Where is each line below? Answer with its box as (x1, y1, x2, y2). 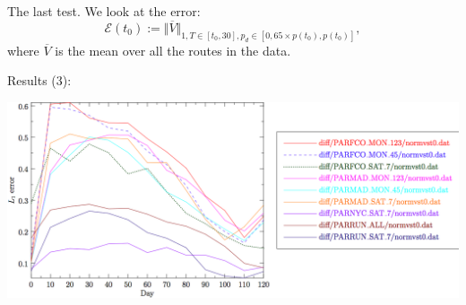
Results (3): (7, 71, 72, 90)
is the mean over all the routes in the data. (55, 40, 291, 59)
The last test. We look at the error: (7, 2, 201, 20)
